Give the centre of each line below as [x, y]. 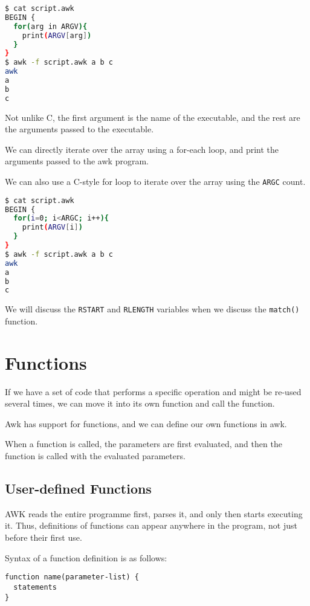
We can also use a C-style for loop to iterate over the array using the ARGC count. [155, 181]
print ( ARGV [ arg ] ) [57, 35]
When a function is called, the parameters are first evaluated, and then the [144, 444]
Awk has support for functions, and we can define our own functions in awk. [146, 423]
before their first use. [44, 537]
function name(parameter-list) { [72, 577]
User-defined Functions [78, 488]
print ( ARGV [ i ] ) [52, 227]
